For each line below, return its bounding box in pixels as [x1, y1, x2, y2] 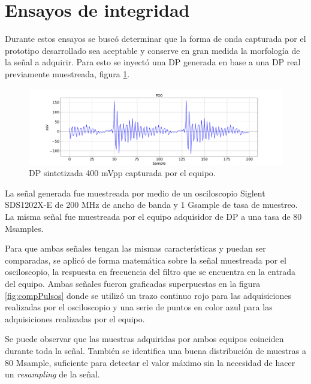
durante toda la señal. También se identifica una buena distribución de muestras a [5, 344, 306, 356]
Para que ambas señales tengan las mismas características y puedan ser [5, 242, 266, 255]
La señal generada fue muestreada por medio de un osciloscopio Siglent [5, 186, 265, 199]
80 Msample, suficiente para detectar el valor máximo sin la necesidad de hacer [5, 356, 295, 368]
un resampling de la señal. [5, 368, 100, 380]
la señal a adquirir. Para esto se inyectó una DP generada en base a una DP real [5, 56, 301, 68]
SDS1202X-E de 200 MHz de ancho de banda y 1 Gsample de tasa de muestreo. [5, 198, 298, 211]
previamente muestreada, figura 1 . [5, 67, 130, 80]
